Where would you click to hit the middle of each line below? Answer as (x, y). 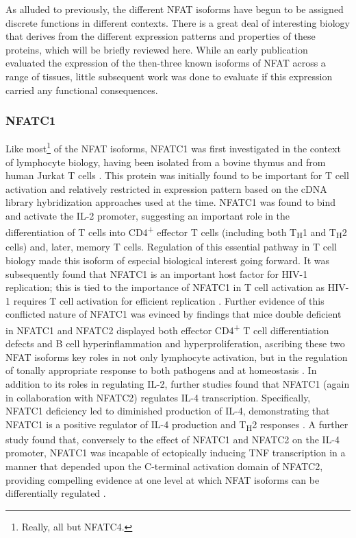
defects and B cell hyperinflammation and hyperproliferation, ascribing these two (175, 343)
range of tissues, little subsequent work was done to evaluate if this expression (169, 76)
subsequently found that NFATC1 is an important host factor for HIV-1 (157, 273)
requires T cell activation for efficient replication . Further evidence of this (169, 300)
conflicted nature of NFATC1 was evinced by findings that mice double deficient (174, 314)
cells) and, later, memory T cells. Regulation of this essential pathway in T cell (171, 247)
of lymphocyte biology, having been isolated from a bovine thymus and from (166, 162)
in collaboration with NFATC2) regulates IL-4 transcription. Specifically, (158, 397)
